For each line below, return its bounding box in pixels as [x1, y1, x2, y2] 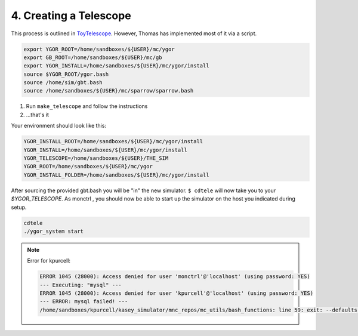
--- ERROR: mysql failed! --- [39, 298, 128, 305]
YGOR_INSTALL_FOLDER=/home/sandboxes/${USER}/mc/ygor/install [23, 171, 209, 178]
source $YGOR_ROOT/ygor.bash [23, 70, 109, 78]
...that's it [26, 111, 49, 118]
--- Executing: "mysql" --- [39, 281, 122, 288]
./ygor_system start [23, 227, 84, 235]
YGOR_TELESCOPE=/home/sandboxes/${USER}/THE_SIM [23, 155, 169, 162]
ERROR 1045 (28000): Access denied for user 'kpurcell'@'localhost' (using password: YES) [39, 290, 313, 297]
